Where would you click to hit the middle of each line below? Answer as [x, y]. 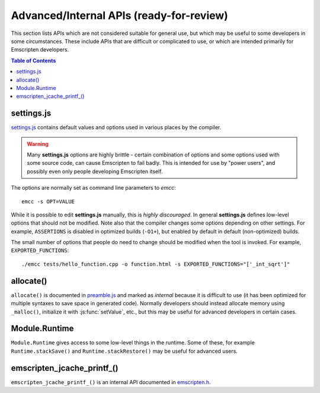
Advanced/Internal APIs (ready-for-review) [119, 15]
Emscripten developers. [40, 50]
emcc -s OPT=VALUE [48, 201]
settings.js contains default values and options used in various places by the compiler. [116, 127]
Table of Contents [33, 60]
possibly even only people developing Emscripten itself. [95, 171]
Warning [38, 144]
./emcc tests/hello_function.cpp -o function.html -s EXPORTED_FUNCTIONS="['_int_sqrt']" [156, 264]
